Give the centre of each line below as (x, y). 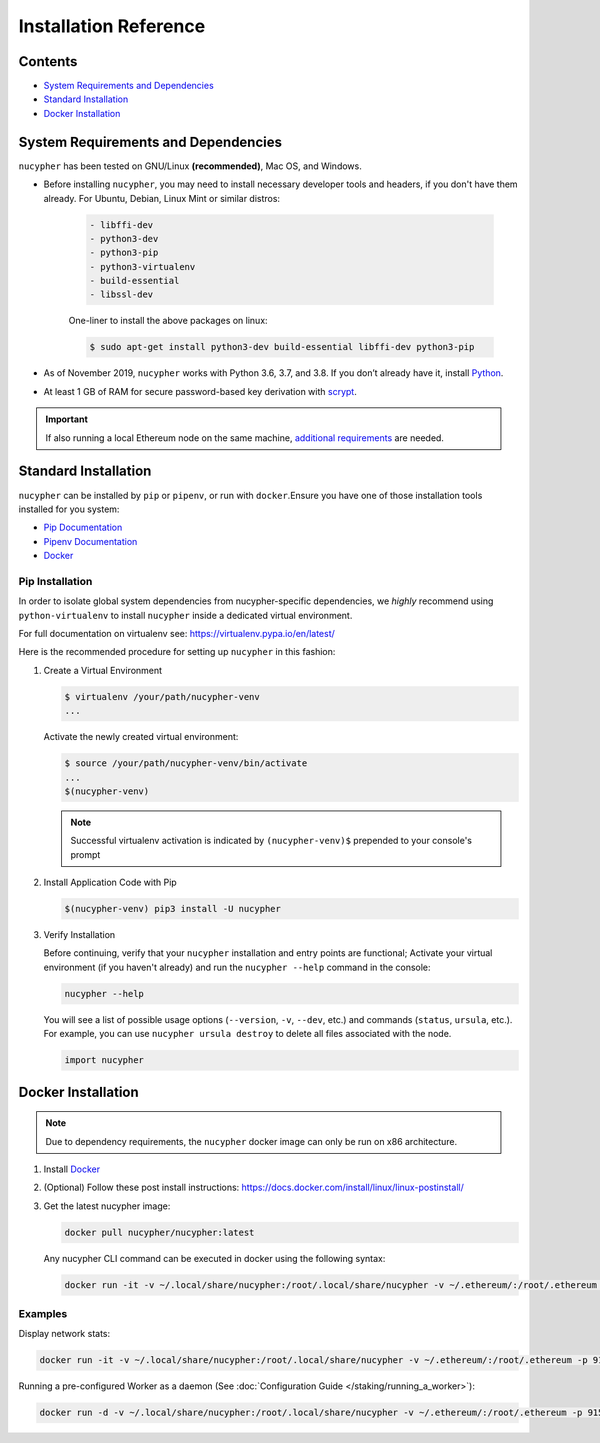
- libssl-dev (121, 294)
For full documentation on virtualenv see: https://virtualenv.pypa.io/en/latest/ (176, 633)
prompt (85, 854)
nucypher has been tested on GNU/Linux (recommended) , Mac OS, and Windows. (190, 166)
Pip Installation (55, 581)
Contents (48, 61)
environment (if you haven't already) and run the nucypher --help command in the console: (237, 967)
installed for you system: (69, 509)
